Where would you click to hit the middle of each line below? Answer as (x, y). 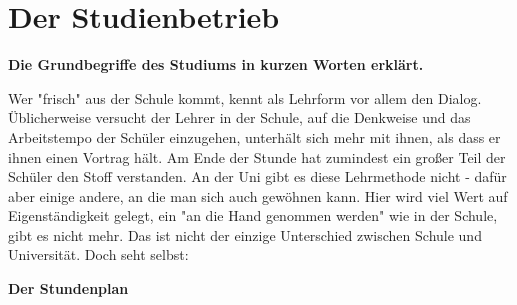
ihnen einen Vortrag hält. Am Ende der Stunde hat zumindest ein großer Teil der (257, 156)
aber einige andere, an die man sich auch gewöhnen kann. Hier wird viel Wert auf (258, 195)
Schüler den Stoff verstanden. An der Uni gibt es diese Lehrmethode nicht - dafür (257, 176)
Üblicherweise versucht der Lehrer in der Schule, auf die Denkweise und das (239, 117)
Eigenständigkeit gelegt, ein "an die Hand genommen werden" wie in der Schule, (253, 215)
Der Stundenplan (68, 288)
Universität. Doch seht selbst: (98, 254)
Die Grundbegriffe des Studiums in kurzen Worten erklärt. (216, 64)
